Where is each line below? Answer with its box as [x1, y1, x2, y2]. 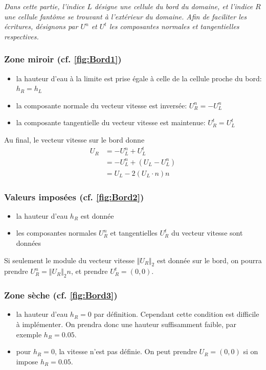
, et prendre [71, 266, 108, 276]
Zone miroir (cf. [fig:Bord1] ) [4, 53, 122, 65]
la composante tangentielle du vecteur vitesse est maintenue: [16, 117, 206, 128]
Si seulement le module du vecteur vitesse [4, 255, 135, 265]
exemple [16, 329, 42, 339]
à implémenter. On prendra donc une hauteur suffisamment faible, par [16, 319, 236, 330]
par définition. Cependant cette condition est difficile [94, 309, 259, 319]
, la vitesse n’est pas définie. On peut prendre [54, 346, 197, 357]
